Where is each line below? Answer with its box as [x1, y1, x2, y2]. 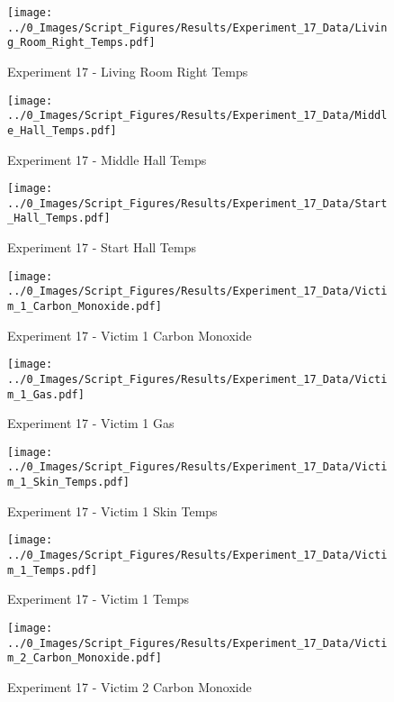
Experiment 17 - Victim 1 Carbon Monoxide [7, 325, 252, 344]
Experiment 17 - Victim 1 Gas [7, 414, 175, 433]
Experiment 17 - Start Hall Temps [7, 238, 196, 257]
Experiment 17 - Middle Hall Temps [7, 150, 207, 169]
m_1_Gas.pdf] [7, 387, 85, 401]
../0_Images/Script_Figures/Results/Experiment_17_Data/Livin [7, 21, 388, 34]
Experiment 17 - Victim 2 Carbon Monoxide [7, 677, 252, 696]
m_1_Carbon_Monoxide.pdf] [7, 300, 162, 313]
